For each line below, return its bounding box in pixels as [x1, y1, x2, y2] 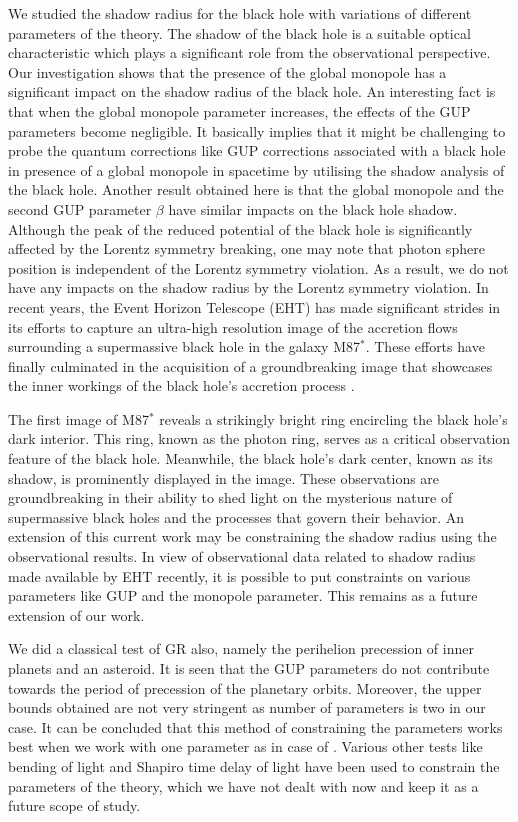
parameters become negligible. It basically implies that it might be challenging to [8, 120, 506, 141]
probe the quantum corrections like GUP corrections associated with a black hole [8, 140, 506, 161]
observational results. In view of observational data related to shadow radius [8, 546, 476, 567]
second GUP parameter [8, 198, 152, 219]
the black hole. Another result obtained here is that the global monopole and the [8, 179, 504, 200]
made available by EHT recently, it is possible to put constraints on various [8, 565, 471, 586]
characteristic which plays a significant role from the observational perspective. [8, 42, 491, 63]
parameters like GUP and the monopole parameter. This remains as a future [8, 585, 478, 606]
